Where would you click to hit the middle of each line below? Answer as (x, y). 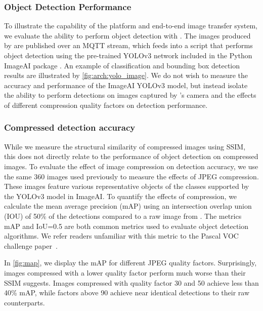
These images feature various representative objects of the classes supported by (127, 186)
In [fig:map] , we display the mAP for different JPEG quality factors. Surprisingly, (130, 263)
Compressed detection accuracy (70, 127)
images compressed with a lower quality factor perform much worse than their (125, 272)
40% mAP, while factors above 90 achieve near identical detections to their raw (127, 293)
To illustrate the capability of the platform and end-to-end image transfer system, (131, 26)
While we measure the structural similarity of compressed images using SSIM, (125, 146)
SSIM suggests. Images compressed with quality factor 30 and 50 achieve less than (131, 282)
